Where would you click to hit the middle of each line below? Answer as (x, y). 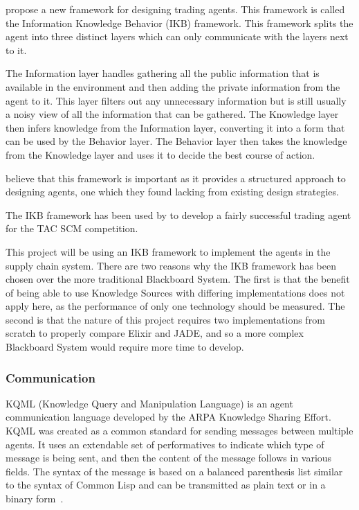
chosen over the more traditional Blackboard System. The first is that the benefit (178, 279)
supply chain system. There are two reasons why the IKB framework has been (171, 265)
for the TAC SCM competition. (72, 228)
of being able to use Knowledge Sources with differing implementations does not (175, 292)
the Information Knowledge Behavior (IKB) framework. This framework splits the (179, 23)
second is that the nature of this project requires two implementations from (165, 319)
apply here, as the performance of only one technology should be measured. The (175, 306)
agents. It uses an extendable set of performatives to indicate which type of (165, 444)
